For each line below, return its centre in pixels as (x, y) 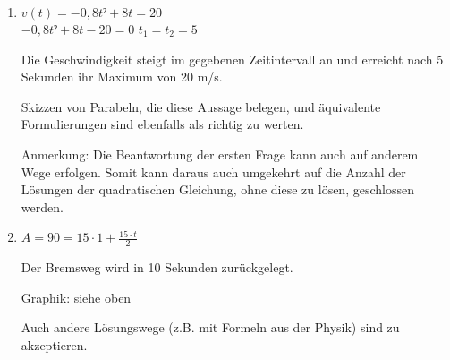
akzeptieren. (54, 344)
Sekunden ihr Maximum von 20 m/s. (122, 77)
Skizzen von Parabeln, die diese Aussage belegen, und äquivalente (201, 106)
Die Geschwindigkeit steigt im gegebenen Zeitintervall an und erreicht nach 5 (232, 59)
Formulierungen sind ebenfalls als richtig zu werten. (162, 124)
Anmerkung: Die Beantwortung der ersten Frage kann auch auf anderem (220, 154)
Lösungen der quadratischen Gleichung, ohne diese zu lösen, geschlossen (217, 189)
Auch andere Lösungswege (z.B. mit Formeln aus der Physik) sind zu (210, 327)
